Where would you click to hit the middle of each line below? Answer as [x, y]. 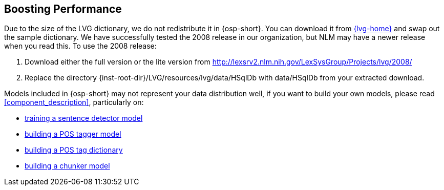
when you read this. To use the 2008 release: [80, 46]
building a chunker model [67, 166]
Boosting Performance [63, 9]
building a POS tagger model [73, 134]
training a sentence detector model [84, 118]
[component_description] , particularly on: [74, 102]
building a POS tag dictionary [74, 150]
